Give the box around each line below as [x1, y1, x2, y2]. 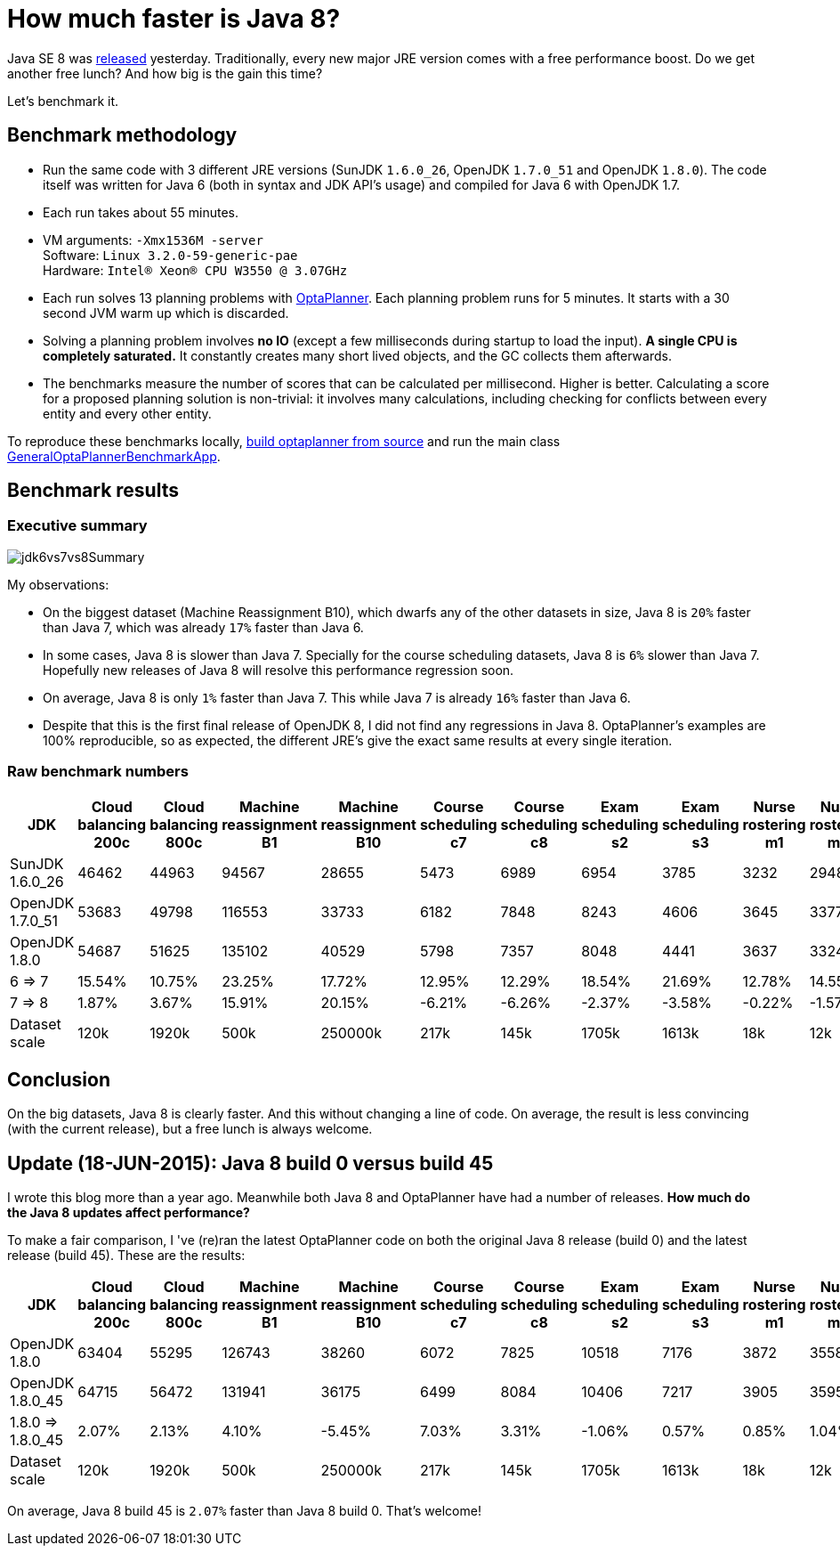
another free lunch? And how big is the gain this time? [7, 65, 323, 81]
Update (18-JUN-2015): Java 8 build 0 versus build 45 [7, 1151, 494, 1175]
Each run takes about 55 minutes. [43, 204, 239, 220]
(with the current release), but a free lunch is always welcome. [7, 1121, 373, 1137]
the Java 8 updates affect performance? [7, 1205, 250, 1221]
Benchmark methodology [7, 124, 238, 147]
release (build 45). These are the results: [7, 1248, 246, 1264]
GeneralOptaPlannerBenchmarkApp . [7, 448, 221, 464]
